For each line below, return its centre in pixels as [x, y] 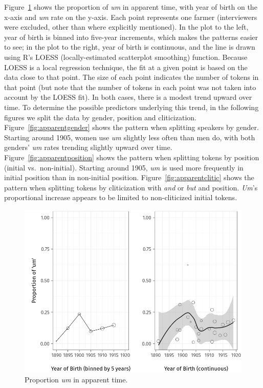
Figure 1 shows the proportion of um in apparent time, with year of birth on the [131, 7]
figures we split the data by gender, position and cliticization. [100, 117]
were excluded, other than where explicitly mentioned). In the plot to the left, [126, 27]
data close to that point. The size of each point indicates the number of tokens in [131, 77]
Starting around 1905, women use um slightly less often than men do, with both [130, 137]
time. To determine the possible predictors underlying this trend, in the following [131, 107]
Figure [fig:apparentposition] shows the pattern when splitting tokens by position [132, 157]
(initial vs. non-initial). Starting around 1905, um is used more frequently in [124, 167]
